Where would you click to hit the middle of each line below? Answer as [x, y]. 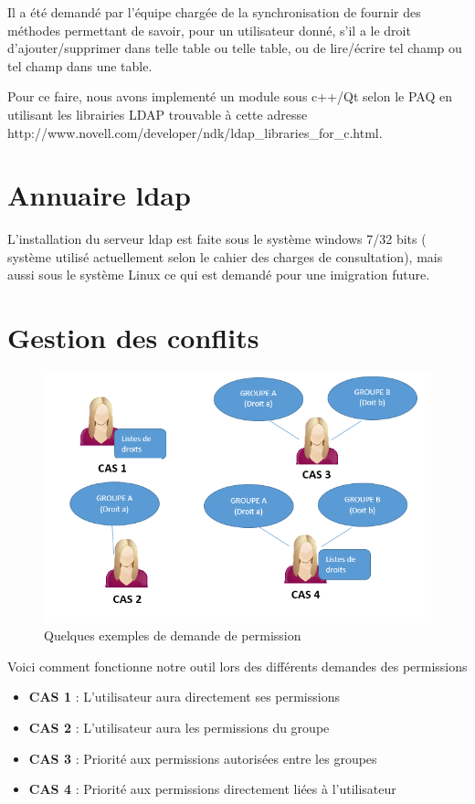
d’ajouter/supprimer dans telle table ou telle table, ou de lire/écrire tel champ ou [235, 48]
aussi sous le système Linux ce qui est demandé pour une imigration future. [219, 275]
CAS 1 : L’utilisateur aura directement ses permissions [184, 697]
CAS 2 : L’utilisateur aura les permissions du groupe [179, 727]
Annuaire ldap [99, 195]
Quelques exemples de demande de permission [173, 635]
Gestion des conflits [133, 338]
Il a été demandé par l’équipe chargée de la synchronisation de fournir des [214, 12]
